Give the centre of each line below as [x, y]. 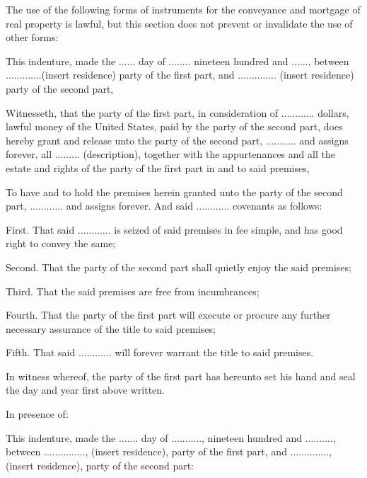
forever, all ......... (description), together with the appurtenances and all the [170, 154]
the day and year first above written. [85, 390]
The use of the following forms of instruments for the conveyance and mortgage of [183, 9]
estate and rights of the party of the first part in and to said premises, [158, 167]
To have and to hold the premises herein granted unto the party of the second [174, 192]
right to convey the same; [61, 243]
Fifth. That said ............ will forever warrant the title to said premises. [160, 352]
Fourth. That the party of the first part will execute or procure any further [168, 315]
